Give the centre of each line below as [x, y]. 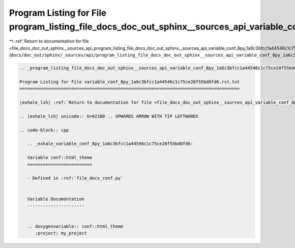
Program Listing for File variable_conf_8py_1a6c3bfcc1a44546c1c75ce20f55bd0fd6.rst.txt [130, 82]
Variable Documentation [56, 199]
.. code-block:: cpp [44, 130]
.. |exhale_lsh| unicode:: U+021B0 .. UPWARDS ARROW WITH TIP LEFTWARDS [109, 116]
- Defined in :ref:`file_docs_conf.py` [75, 178]
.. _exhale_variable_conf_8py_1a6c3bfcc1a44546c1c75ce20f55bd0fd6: [110, 144]
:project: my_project [61, 233]
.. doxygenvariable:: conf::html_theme [75, 227]
